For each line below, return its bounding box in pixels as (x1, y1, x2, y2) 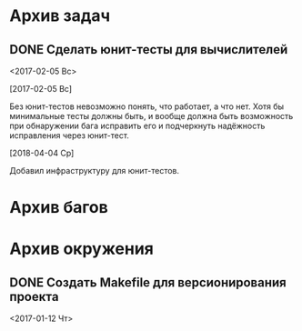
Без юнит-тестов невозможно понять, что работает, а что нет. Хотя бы (9, 101, 285, 112)
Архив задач (9, 5, 111, 26)
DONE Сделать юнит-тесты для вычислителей (9, 42, 288, 57)
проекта (9, 288, 59, 305)
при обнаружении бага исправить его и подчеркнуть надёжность (9, 120, 266, 131)
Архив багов (9, 197, 109, 218)
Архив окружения (9, 238, 155, 259)
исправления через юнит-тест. (9, 130, 130, 141)
